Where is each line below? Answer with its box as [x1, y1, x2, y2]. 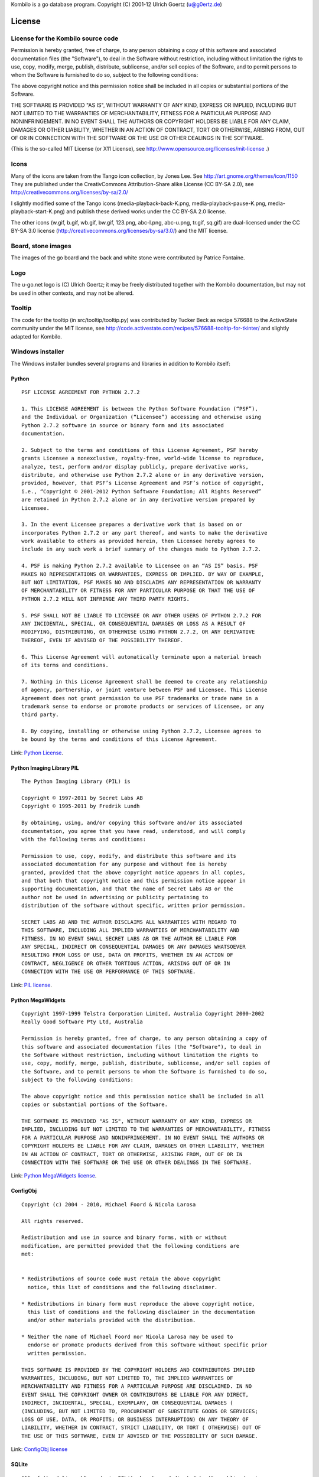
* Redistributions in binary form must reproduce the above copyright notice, [21, 1300, 255, 1307]
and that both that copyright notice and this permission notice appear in [21, 877, 246, 884]
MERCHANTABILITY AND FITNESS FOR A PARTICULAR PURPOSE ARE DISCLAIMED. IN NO [21, 1383, 252, 1390]
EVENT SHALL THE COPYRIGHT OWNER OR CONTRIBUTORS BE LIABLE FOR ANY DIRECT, [21, 1391, 249, 1398]
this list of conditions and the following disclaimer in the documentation [27, 1309, 255, 1315]
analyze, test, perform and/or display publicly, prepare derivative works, [21, 463, 249, 470]
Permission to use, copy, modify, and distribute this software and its [21, 853, 236, 859]
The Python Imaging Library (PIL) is [21, 778, 131, 785]
